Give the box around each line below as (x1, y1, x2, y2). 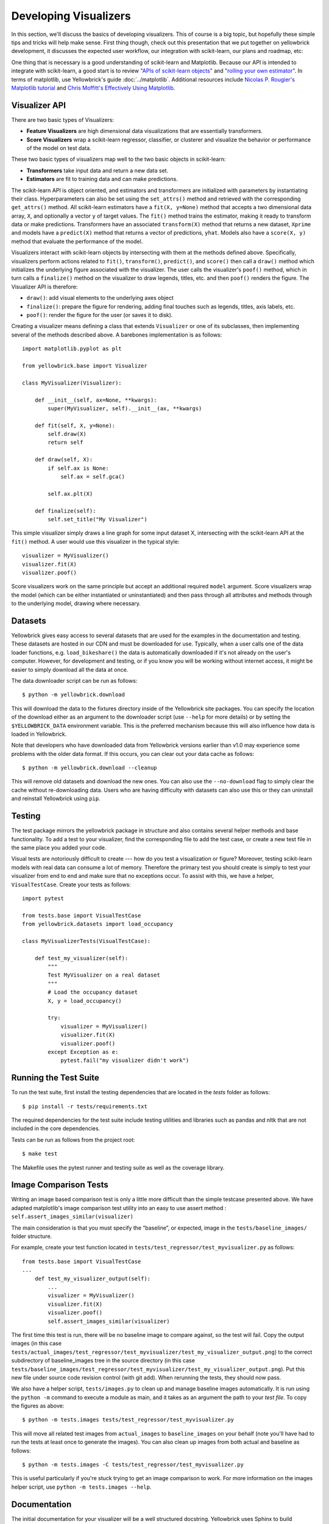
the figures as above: (11, 1402, 65, 1409)
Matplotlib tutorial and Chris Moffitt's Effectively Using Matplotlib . (11, 84, 175, 91)
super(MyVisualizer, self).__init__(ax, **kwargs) (48, 405, 202, 411)
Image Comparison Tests (11, 1180, 109, 1190)
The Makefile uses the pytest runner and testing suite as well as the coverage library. (11, 1164, 225, 1171)
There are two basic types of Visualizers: (11, 116, 115, 123)
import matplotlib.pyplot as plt (22, 345, 122, 352)
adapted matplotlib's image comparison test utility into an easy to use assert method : (11, 1204, 227, 1211)
